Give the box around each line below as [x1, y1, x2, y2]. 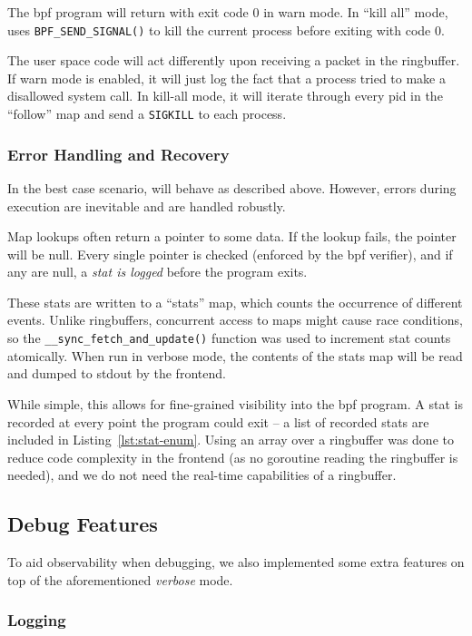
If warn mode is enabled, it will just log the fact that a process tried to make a [7, 68, 446, 87]
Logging [7, 609, 66, 631]
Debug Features [7, 510, 158, 538]
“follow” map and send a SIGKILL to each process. [7, 104, 287, 123]
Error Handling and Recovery [7, 142, 230, 165]
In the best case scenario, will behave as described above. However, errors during [7, 178, 457, 197]
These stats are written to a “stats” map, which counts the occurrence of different [7, 292, 463, 311]
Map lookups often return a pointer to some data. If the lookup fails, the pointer [7, 227, 457, 246]
